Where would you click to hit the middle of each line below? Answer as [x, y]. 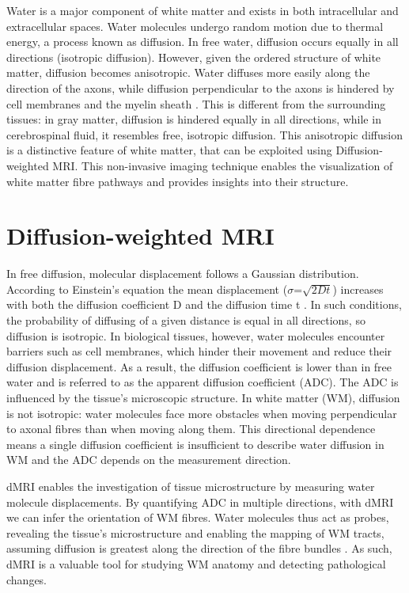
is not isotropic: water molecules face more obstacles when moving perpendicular [202, 413]
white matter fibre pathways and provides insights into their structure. [178, 181]
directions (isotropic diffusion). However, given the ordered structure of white [194, 57]
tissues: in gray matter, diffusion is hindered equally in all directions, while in [194, 119]
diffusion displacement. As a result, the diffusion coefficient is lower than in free [199, 366]
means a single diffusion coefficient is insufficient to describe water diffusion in [195, 444]
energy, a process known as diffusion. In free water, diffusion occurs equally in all [203, 42]
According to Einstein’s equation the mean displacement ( [147, 289]
